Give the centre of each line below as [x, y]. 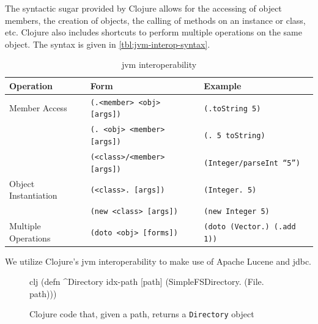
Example [223, 85]
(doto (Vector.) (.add [250, 226]
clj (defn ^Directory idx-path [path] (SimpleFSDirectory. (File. [147, 282]
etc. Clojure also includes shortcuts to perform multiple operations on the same [153, 32]
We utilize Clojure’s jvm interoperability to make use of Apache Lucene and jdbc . [158, 261]
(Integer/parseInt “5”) [252, 163]
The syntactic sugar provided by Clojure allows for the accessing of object [143, 8]
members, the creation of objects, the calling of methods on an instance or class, [155, 20]
